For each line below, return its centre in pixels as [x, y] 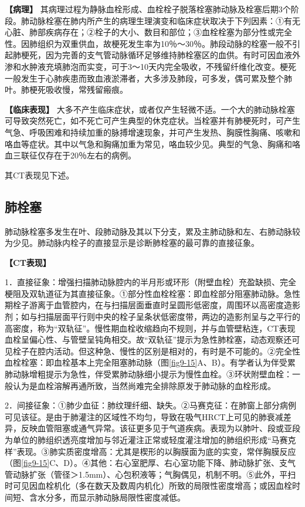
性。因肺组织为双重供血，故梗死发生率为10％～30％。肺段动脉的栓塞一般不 [148, 43]
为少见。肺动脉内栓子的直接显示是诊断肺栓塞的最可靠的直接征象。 [132, 243]
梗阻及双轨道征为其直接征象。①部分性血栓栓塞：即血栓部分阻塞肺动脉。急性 [152, 293]
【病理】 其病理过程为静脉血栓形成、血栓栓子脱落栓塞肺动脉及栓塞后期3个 [148, 9]
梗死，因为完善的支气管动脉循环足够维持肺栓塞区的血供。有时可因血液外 [160, 55]
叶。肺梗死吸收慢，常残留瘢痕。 [66, 89]
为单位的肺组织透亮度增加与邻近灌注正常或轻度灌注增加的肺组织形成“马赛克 [150, 440]
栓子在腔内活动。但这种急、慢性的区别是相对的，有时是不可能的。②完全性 [156, 351]
